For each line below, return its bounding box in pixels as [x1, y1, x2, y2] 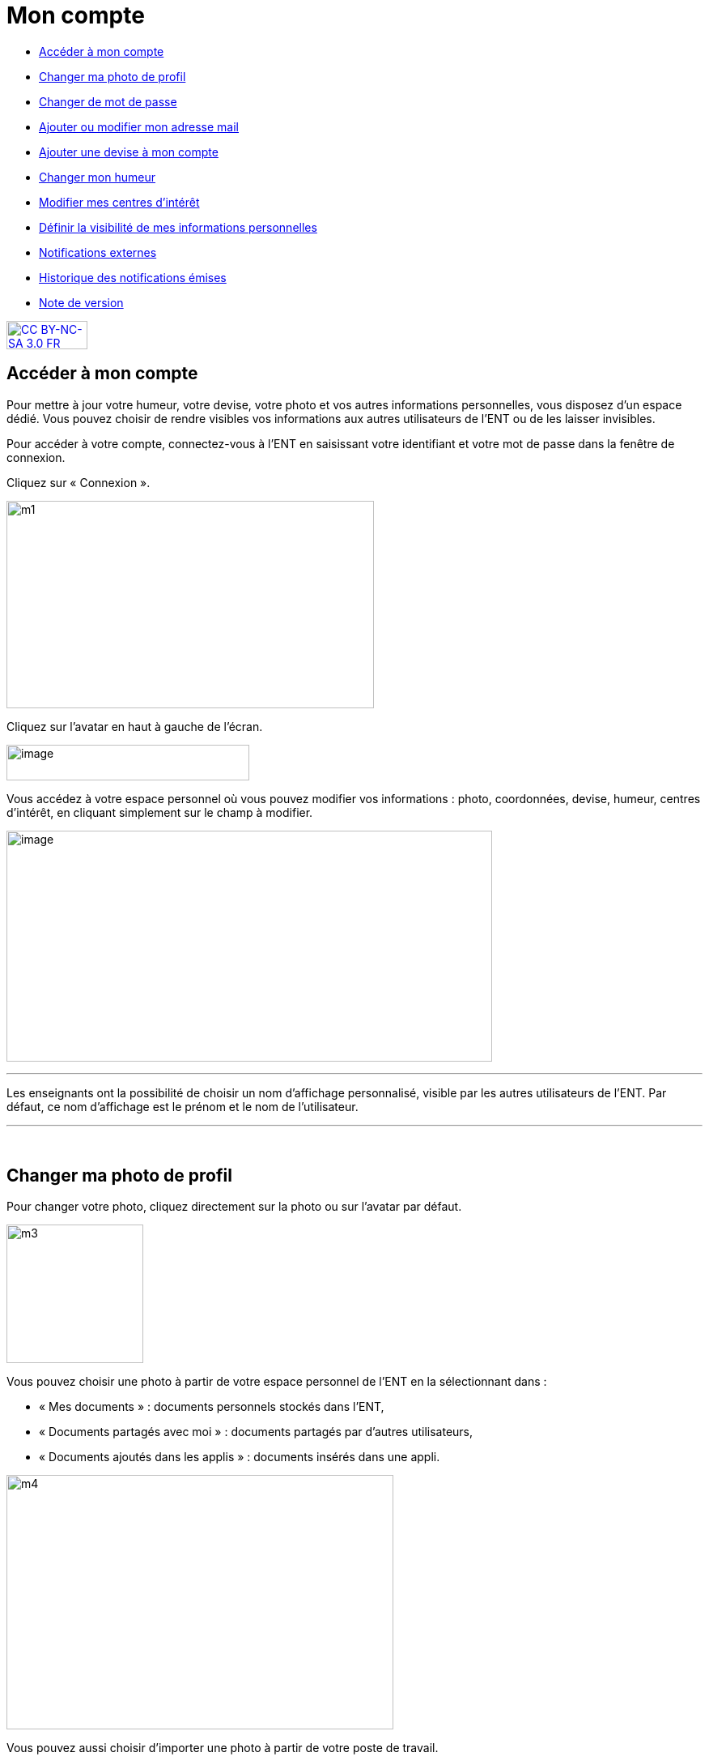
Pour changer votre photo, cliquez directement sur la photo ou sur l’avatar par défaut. [6, 1199, 462, 1214]
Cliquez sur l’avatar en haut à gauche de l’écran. [6, 719, 263, 733]
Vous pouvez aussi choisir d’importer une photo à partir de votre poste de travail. [6, 1741, 439, 1755]
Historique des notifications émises [39, 270, 227, 284]
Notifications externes [39, 245, 157, 259]
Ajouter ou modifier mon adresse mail [39, 119, 239, 134]
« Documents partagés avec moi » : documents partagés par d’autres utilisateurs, [39, 1425, 473, 1439]
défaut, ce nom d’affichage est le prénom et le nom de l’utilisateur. [6, 1099, 359, 1113]
